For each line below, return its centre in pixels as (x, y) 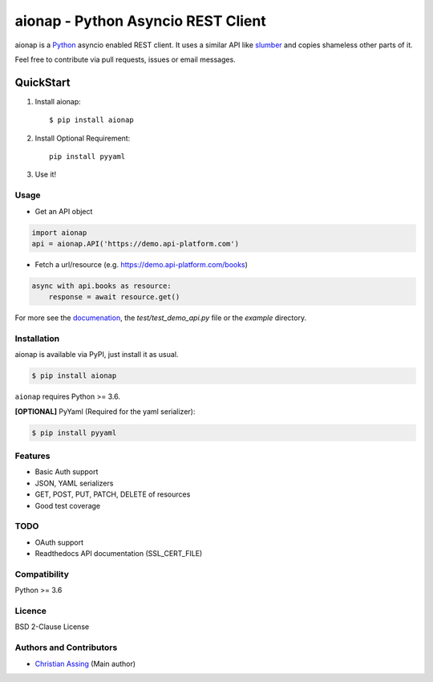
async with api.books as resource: (101, 286)
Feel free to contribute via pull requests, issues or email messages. (125, 59)
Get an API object (64, 211)
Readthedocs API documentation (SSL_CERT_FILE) (119, 554)
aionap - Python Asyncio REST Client (140, 21)
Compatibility (42, 574)
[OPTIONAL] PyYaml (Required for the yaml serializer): (105, 411)
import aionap (59, 232)
